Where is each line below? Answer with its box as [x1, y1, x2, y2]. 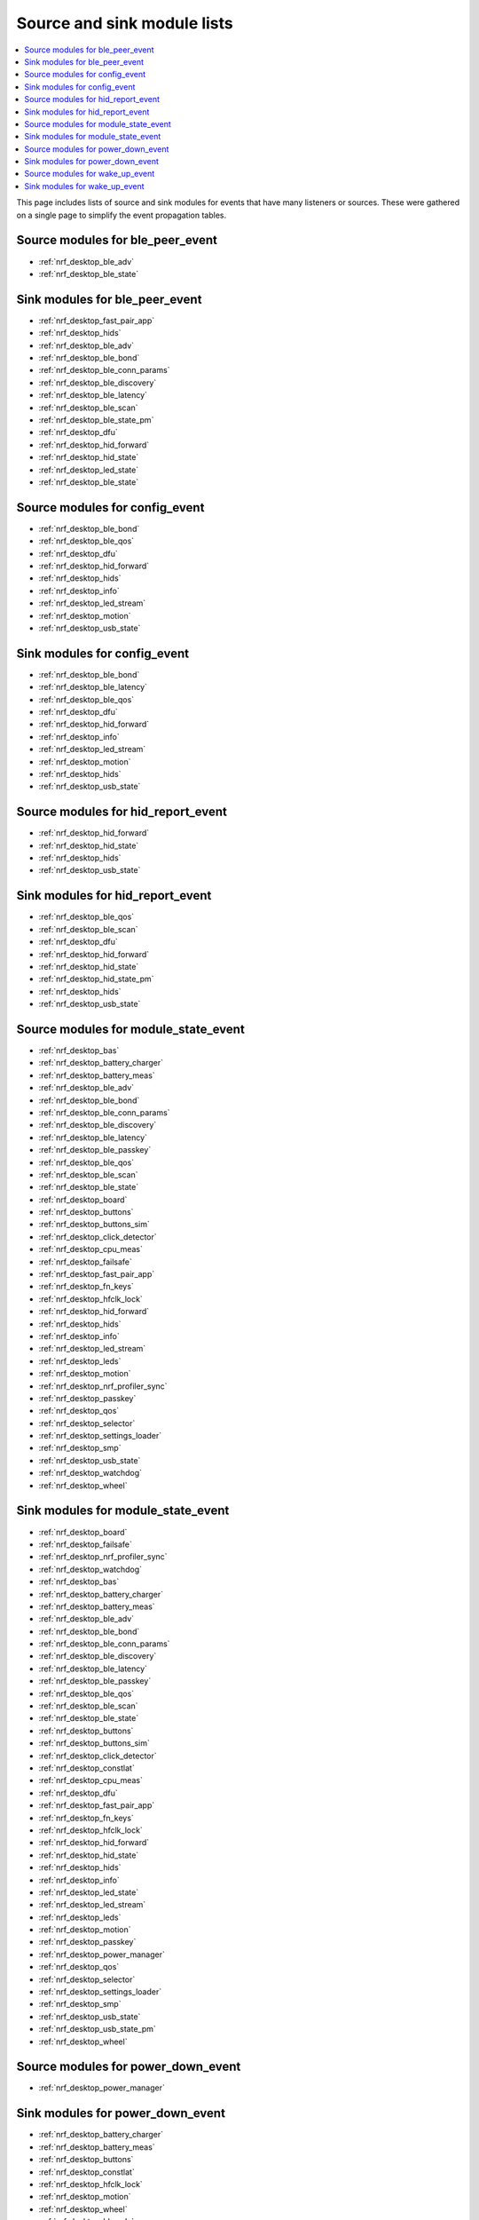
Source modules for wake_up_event [24, 169, 155, 179]
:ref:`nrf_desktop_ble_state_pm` [38, 414, 154, 425]
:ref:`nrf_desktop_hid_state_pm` [38, 973, 154, 985]
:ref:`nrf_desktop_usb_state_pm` [38, 2024, 157, 2034]
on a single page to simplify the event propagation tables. [16, 210, 226, 220]
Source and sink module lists [16, 13, 234, 33]
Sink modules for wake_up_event [24, 180, 145, 191]
